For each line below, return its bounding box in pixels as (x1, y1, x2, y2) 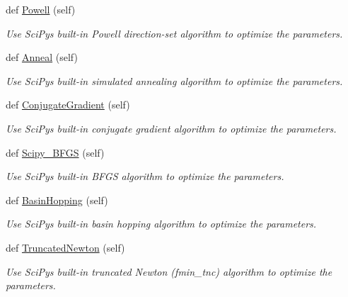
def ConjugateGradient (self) (6, 97, 130, 112)
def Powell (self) (6, 2, 76, 16)
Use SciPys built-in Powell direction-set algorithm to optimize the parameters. (6, 26, 343, 40)
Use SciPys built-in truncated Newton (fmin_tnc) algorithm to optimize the (6, 264, 332, 279)
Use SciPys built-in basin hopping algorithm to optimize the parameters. (6, 216, 317, 231)
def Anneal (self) (6, 50, 78, 65)
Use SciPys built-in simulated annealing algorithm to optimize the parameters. (6, 73, 343, 88)
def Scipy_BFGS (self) (6, 145, 105, 159)
